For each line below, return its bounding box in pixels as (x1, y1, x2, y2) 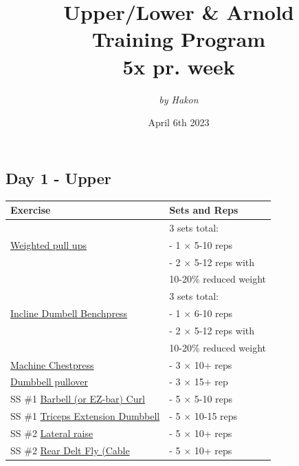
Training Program (91, 25, 266, 53)
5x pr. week (122, 52, 235, 80)
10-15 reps (194, 409, 238, 423)
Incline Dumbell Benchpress (10, 306, 128, 321)
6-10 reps (194, 306, 233, 321)
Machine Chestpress (10, 357, 94, 372)
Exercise (10, 203, 51, 216)
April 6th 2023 (148, 115, 210, 130)
